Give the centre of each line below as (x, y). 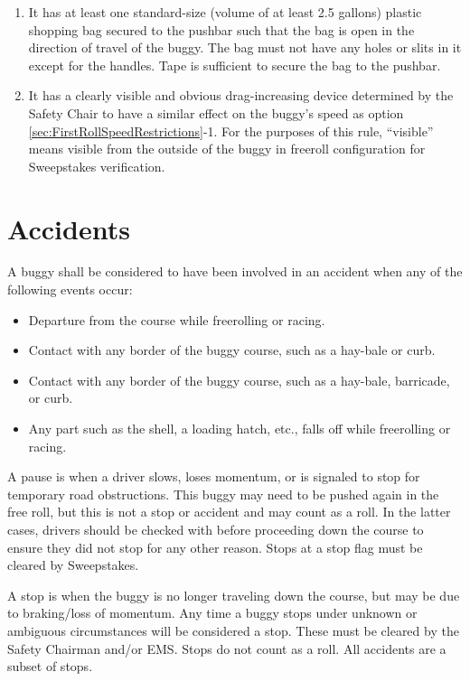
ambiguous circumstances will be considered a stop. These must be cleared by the (233, 630)
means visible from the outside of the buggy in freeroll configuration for (227, 149)
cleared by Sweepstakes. (73, 565)
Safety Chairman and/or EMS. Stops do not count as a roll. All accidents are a (227, 648)
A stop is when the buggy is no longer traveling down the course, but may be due (234, 595)
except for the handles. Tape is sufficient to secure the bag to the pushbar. (235, 65)
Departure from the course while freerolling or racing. (177, 319)
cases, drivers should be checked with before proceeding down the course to (216, 529)
